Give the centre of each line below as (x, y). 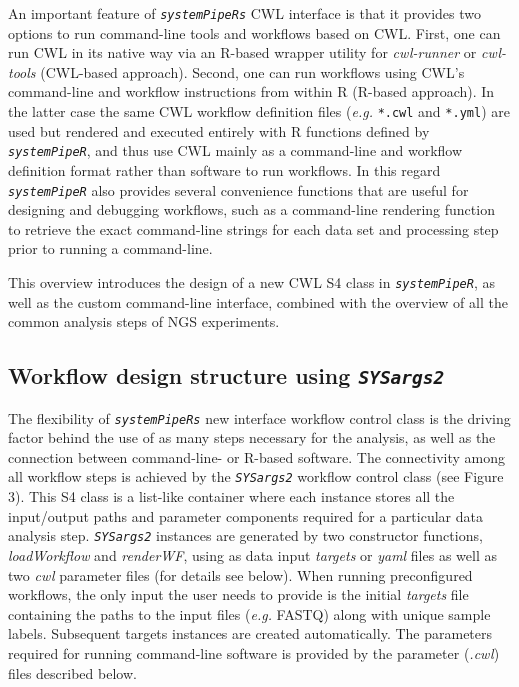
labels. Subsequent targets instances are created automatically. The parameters (250, 633)
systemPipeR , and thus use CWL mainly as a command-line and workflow (235, 150)
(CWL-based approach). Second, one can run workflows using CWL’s (252, 71)
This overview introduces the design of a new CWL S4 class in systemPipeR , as (251, 281)
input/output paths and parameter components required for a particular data (245, 515)
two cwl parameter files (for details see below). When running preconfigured (240, 574)
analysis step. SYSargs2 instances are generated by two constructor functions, (245, 535)
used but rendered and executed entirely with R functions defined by (219, 130)
